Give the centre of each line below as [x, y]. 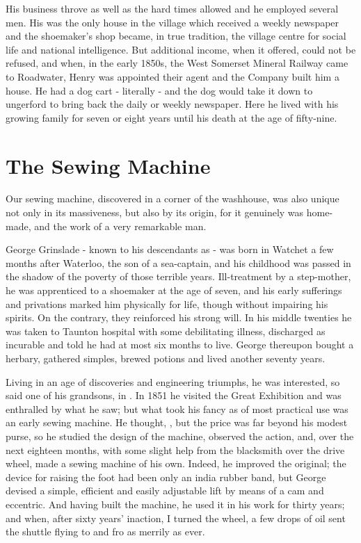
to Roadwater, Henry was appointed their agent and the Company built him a [173, 76]
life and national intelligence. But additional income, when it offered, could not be [181, 49]
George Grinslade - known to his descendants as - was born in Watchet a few [170, 249]
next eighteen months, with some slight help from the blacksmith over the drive [175, 449]
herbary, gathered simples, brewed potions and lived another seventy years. [166, 358]
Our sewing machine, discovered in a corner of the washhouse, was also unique [173, 198]
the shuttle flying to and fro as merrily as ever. [105, 532]
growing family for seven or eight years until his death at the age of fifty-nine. [171, 117]
